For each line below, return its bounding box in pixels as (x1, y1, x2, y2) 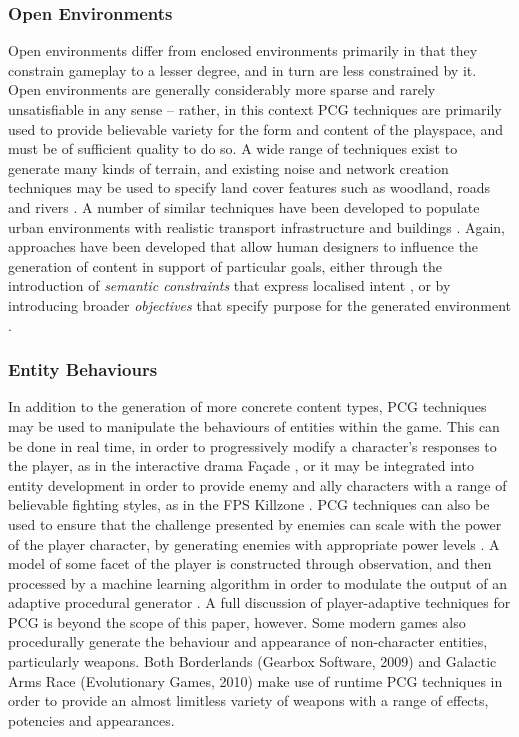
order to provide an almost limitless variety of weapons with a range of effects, (8, 690, 489, 711)
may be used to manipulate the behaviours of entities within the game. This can (8, 415, 500, 436)
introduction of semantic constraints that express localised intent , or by (8, 275, 451, 296)
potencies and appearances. (8, 709, 175, 730)
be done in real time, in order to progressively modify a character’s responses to (8, 435, 497, 456)
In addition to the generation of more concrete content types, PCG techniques (8, 396, 487, 417)
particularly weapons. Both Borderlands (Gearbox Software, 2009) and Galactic (8, 651, 497, 672)
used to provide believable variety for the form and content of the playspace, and (8, 118, 503, 139)
